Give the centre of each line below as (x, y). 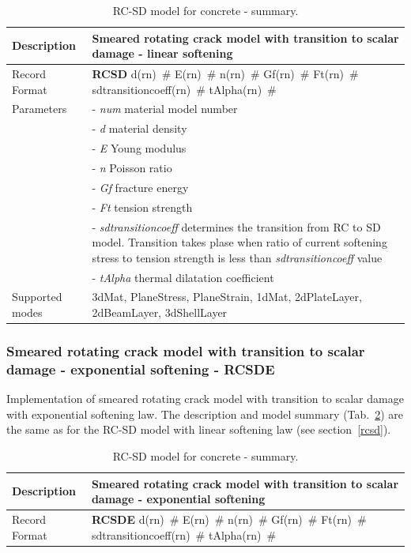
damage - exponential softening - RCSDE (141, 369)
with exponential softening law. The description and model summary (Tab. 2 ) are (205, 414)
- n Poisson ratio (132, 167)
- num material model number (165, 109)
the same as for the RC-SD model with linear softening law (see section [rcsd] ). (199, 429)
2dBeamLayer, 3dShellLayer (160, 312)
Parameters (40, 109)
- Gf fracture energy (140, 187)
